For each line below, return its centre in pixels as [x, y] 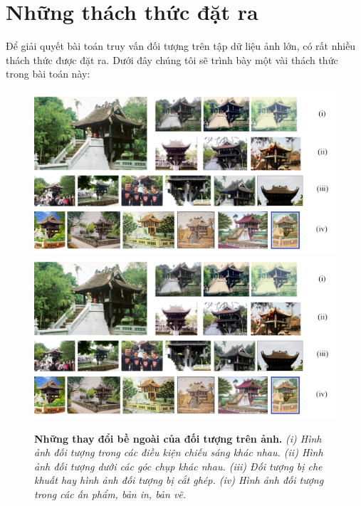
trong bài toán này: [48, 74]
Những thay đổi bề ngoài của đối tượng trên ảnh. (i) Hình [178, 438]
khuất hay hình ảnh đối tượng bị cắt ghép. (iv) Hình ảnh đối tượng [179, 480]
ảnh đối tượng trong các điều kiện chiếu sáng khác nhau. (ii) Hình [179, 452]
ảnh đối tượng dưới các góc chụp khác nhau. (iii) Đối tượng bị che [178, 466]
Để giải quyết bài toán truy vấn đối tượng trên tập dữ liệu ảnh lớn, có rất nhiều [181, 46]
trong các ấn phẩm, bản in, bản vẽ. [110, 494]
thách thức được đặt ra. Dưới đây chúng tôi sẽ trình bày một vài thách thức [172, 59]
